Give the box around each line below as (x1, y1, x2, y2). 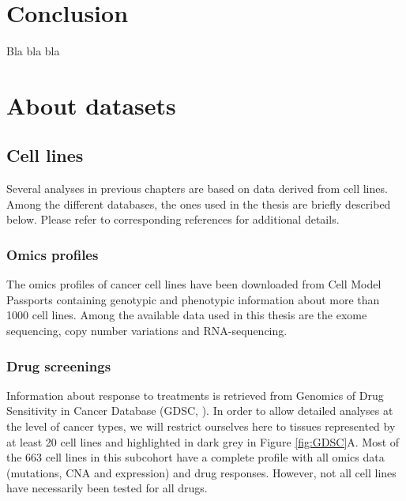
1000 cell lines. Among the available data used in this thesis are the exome (6, 307, 367, 323)
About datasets (6, 89, 176, 121)
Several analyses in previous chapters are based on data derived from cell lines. (6, 180, 388, 197)
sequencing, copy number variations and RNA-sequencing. (6, 322, 288, 339)
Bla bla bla (6, 43, 60, 59)
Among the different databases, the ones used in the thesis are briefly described (6, 195, 391, 212)
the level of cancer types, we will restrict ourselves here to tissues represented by (6, 418, 396, 435)
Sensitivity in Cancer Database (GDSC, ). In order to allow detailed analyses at (6, 402, 393, 419)
